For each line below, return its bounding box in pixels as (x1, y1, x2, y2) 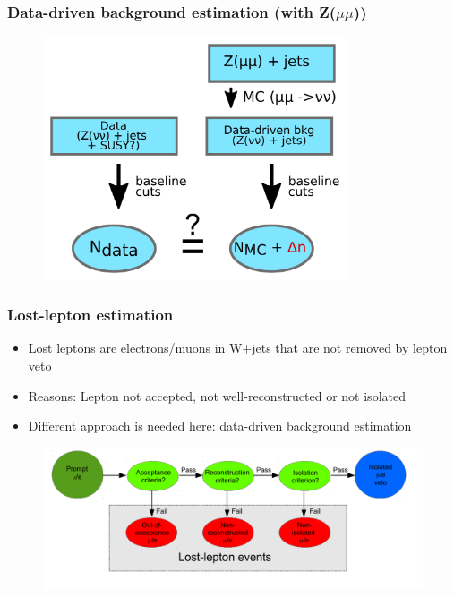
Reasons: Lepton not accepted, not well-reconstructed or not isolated (28, 386, 406, 405)
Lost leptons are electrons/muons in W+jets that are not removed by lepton (28, 338, 448, 357)
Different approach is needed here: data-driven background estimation (28, 416, 412, 435)
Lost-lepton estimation (7, 303, 174, 326)
